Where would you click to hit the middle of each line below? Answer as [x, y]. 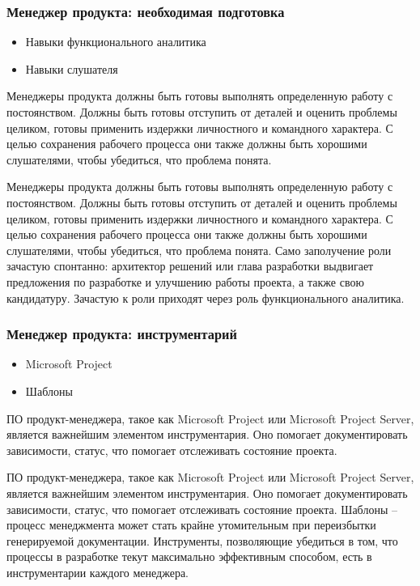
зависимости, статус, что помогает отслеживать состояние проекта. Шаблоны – [202, 509]
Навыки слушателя [72, 68]
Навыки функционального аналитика [116, 42]
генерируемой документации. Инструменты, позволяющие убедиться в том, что [202, 540]
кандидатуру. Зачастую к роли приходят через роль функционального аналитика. [206, 297]
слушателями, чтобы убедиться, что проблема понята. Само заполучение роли [199, 250]
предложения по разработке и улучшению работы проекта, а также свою [185, 281]
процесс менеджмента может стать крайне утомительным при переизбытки [191, 525]
